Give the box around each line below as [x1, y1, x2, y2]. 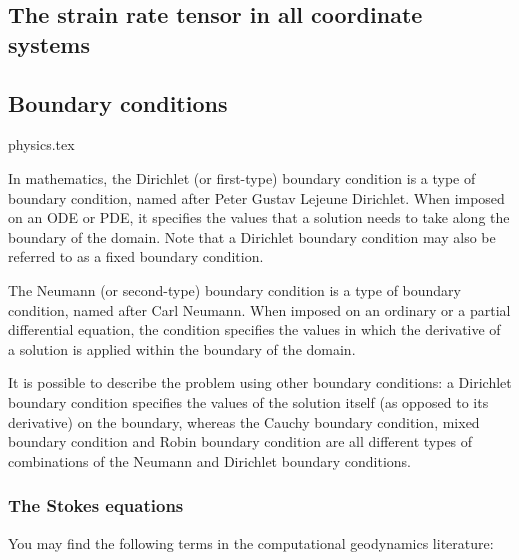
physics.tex [8, 134, 75, 155]
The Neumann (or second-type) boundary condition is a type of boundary [8, 279, 461, 300]
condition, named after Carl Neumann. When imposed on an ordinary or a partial [8, 299, 511, 320]
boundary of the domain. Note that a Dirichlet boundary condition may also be [8, 226, 496, 247]
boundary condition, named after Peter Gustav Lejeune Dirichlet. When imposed [8, 187, 505, 208]
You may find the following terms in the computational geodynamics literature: [8, 532, 494, 553]
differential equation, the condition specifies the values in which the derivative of [8, 319, 501, 340]
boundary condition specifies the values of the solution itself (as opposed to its [8, 391, 489, 412]
